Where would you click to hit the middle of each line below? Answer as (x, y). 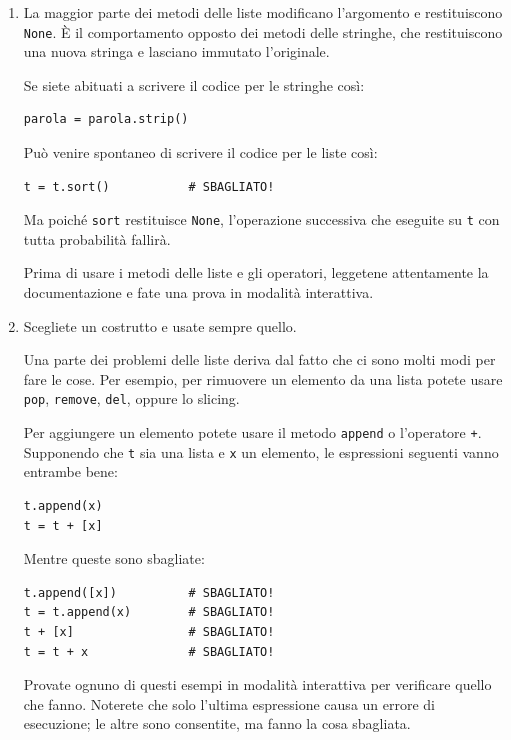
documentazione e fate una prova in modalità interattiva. (198, 292)
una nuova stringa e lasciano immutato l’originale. (176, 51)
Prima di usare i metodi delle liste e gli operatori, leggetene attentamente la (256, 272)
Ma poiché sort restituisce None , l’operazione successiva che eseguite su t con (261, 219)
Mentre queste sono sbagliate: (114, 558)
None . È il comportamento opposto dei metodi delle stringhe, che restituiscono (263, 31)
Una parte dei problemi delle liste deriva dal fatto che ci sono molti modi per (259, 359)
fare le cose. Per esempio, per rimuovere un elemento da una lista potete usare (263, 378)
